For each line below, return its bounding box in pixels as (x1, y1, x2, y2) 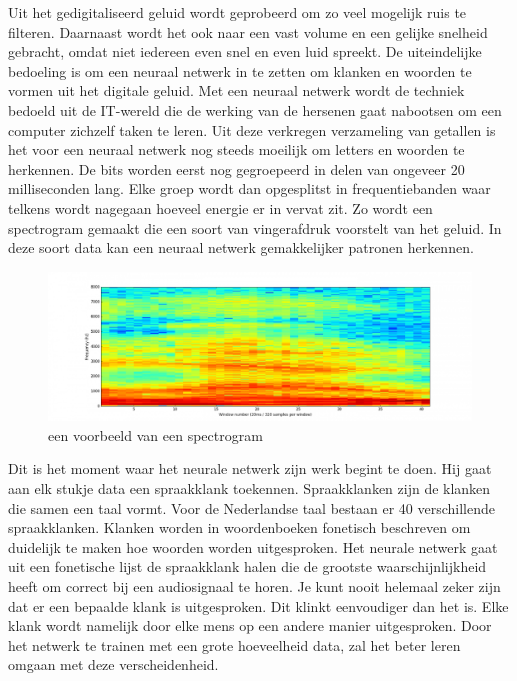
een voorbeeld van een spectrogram (48, 424, 263, 445)
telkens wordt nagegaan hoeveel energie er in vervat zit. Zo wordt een (8, 197, 433, 218)
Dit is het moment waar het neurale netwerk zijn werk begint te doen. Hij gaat (8, 458, 492, 479)
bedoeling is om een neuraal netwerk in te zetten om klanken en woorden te (8, 60, 472, 81)
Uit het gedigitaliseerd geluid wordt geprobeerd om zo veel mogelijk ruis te (8, 2, 467, 22)
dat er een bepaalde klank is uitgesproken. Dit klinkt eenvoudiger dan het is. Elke (8, 595, 509, 616)
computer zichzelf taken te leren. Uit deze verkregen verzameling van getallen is (8, 119, 496, 140)
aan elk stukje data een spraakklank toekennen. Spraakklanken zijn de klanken (8, 477, 491, 498)
